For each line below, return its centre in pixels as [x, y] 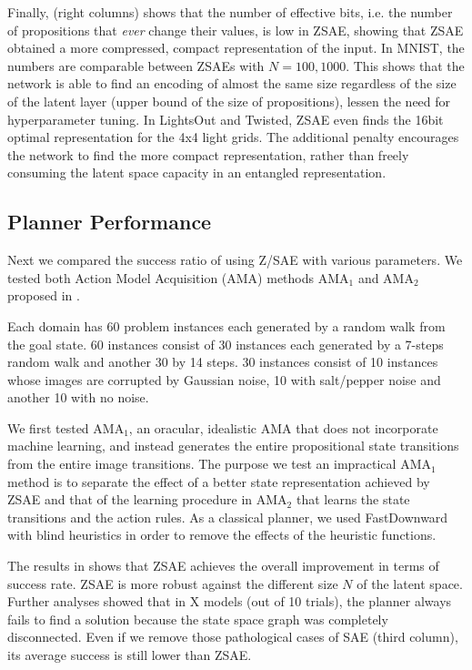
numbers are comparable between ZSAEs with [136, 65]
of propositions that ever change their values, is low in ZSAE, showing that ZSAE [236, 30]
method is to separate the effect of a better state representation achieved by [219, 481]
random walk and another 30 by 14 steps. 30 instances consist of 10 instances [223, 362]
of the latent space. [410, 583]
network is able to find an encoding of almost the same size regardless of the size [232, 83]
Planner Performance [110, 222]
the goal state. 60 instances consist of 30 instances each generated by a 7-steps [226, 344]
